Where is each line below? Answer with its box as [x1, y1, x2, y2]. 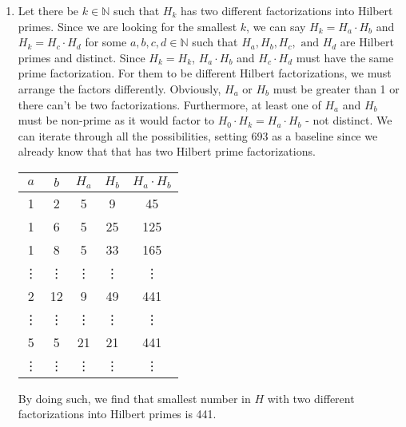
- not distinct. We [305, 112, 392, 128]
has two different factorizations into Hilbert [181, 2, 393, 18]
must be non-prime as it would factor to [18, 112, 215, 128]
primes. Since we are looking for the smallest [18, 18, 237, 34]
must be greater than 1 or [273, 80, 400, 97]
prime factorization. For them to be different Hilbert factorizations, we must [18, 65, 392, 81]
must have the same [296, 49, 394, 65]
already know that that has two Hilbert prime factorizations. [18, 143, 316, 160]
